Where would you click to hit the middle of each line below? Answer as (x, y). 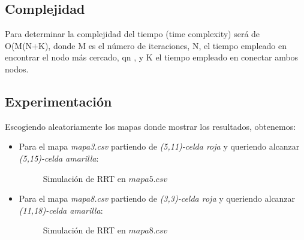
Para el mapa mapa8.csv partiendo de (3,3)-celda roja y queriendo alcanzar (157, 198)
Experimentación (58, 101)
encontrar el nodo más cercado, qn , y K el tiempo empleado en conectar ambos (152, 57)
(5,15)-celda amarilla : (59, 158)
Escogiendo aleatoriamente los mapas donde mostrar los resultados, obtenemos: (151, 126)
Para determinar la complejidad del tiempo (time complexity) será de (133, 34)
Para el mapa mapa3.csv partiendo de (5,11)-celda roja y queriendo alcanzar (159, 146)
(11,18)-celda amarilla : (61, 210)
